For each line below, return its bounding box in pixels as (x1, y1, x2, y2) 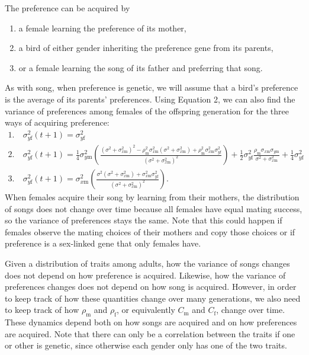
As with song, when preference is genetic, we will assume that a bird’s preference (5, 81, 298, 94)
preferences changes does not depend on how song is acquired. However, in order (5, 280, 297, 293)
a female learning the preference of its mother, (18, 21, 186, 34)
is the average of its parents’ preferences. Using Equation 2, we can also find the (5, 92, 295, 105)
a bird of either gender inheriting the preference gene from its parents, (18, 41, 273, 54)
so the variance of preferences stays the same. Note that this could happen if (5, 214, 282, 226)
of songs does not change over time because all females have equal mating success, (5, 202, 302, 215)
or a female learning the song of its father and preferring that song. (18, 61, 263, 73)
